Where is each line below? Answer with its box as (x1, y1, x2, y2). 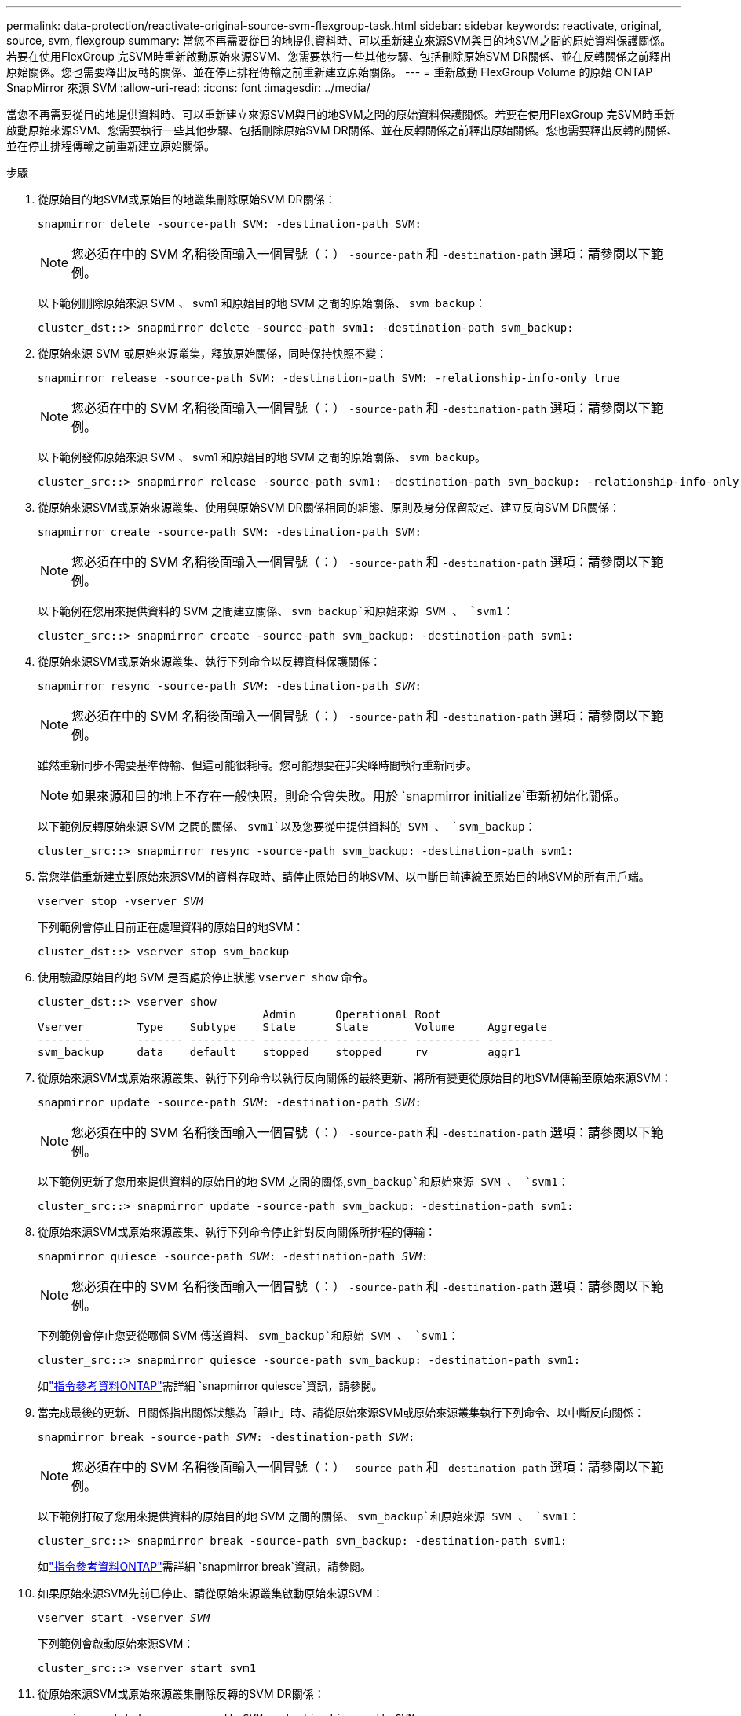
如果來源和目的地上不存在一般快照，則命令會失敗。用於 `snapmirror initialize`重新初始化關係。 (71, 788, 626, 804)
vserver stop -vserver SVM (38, 895, 203, 907)
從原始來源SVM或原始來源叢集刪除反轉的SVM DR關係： (38, 1687, 325, 1700)
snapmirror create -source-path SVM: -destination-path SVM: (38, 526, 422, 538)
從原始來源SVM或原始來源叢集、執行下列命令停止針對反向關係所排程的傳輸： (38, 1225, 436, 1238)
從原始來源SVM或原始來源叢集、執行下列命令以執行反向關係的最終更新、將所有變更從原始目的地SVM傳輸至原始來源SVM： (38, 1071, 672, 1084)
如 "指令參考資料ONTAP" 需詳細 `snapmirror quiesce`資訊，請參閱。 (38, 1379, 383, 1392)
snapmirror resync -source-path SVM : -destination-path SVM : (38, 680, 422, 692)
